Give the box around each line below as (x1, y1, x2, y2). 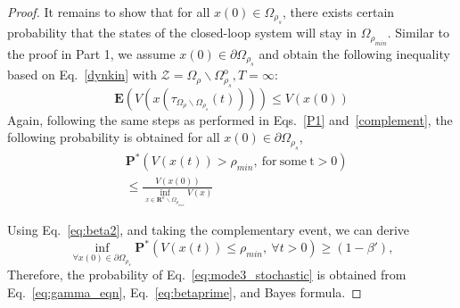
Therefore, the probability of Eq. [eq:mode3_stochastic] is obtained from (7, 265, 407, 284)
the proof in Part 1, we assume (7, 44, 176, 62)
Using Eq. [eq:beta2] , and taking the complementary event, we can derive (7, 221, 410, 239)
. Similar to (387, 23, 450, 42)
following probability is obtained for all (7, 128, 220, 146)
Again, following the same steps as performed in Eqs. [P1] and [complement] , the (7, 110, 453, 129)
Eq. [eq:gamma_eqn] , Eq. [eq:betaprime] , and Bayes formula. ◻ (7, 283, 362, 302)
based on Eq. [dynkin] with (7, 65, 157, 84)
